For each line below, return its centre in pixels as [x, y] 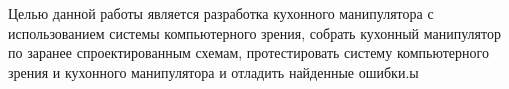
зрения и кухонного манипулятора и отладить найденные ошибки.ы [213, 71]
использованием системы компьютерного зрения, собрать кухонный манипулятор [254, 32]
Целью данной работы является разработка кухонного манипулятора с [221, 13]
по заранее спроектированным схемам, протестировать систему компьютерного [248, 52]
